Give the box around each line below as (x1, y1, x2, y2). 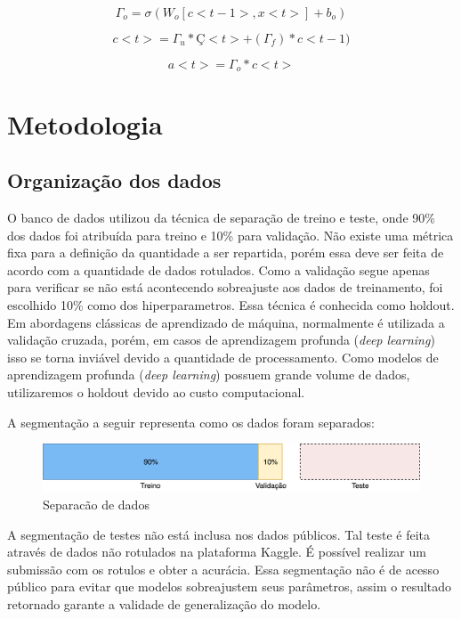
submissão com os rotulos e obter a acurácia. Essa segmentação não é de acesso (7, 559, 440, 578)
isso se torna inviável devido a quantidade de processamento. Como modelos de (7, 347, 439, 366)
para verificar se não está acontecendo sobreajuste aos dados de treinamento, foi (7, 278, 443, 297)
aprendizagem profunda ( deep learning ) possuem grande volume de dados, (7, 365, 410, 384)
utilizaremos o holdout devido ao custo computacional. (7, 382, 305, 401)
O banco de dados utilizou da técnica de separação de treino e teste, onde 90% (7, 208, 435, 227)
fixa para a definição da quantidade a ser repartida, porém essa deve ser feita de (7, 243, 444, 262)
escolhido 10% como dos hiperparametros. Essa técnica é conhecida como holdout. (7, 296, 455, 314)
